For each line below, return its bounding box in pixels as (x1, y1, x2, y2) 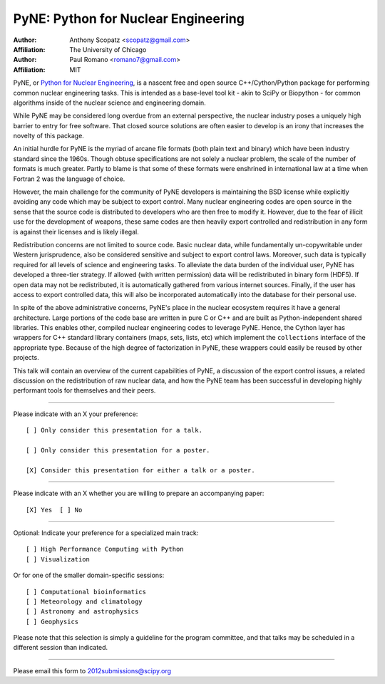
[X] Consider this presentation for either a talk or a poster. (26, 466, 256, 474)
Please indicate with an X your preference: (13, 410, 138, 418)
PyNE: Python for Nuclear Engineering (13, 11, 245, 26)
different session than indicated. (13, 643, 108, 652)
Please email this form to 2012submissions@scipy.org (13, 666, 171, 675)
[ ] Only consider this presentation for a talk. (26, 426, 203, 435)
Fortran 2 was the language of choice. (13, 175, 125, 183)
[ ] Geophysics (26, 617, 79, 626)
